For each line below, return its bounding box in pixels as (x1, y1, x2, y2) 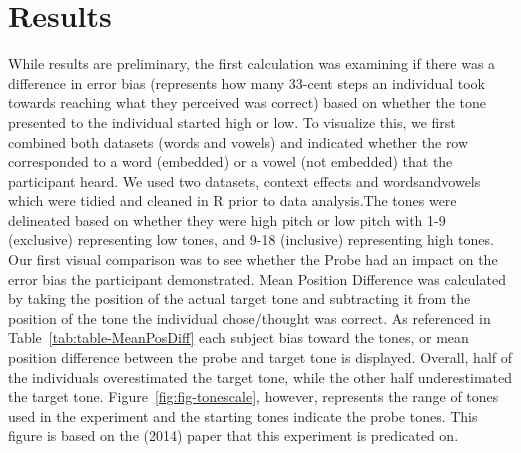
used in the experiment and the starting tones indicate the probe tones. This (8, 405, 478, 426)
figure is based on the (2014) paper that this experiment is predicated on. (8, 425, 459, 446)
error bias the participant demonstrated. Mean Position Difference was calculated (8, 268, 506, 289)
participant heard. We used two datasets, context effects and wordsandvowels (8, 170, 481, 191)
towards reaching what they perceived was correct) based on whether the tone (8, 92, 486, 113)
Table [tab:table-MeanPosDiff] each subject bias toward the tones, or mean (8, 327, 469, 348)
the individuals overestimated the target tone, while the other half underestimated (8, 366, 513, 387)
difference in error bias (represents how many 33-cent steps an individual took (8, 72, 485, 93)
